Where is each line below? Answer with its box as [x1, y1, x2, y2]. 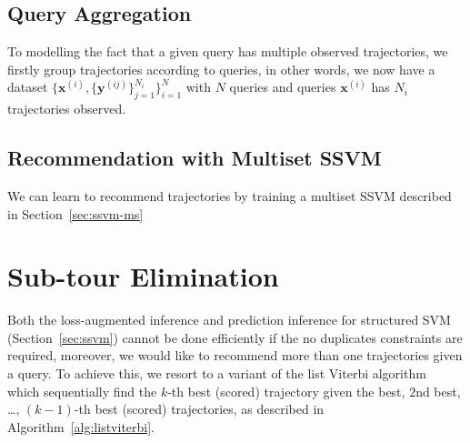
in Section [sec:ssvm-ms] [7, 204, 144, 223]
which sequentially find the [7, 381, 157, 400]
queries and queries [229, 77, 336, 96]
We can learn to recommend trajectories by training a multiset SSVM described [7, 186, 452, 205]
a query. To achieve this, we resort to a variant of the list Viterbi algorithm [7, 364, 426, 383]
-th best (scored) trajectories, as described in [74, 399, 325, 418]
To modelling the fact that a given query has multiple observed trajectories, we [7, 42, 448, 61]
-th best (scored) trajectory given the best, [167, 381, 405, 400]
